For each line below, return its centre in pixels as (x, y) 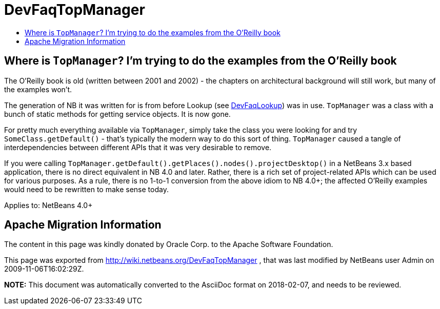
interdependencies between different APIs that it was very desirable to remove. (138, 147)
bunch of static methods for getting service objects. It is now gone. (117, 114)
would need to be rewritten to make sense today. (86, 189)
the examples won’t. (38, 89)
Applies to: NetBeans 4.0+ (48, 205)
